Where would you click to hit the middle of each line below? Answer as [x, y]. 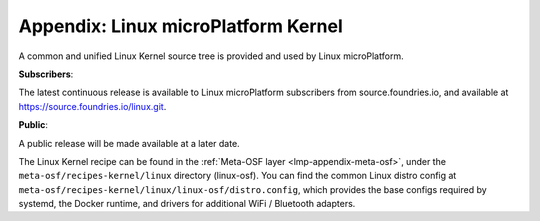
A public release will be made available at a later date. [129, 143]
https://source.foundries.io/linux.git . [92, 106]
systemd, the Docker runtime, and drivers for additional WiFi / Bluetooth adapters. [187, 204]
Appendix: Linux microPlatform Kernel [181, 26]
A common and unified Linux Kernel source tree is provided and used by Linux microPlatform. [211, 56]
